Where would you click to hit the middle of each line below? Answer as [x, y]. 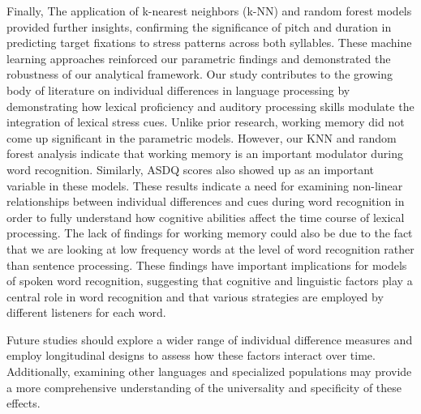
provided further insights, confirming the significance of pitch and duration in [199, 26]
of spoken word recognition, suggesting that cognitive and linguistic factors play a [210, 281]
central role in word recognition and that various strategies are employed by [195, 296]
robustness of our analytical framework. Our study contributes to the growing [200, 74]
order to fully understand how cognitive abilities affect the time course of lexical [206, 217]
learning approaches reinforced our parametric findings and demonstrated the [199, 58]
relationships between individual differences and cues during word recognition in [206, 201]
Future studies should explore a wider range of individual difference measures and [210, 339]
